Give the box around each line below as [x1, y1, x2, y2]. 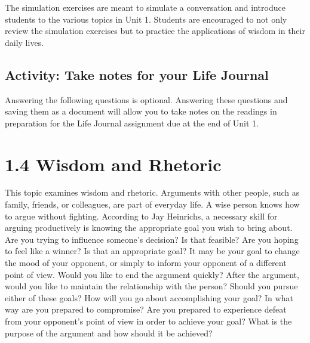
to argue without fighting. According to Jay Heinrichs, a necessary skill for [5, 209, 278, 222]
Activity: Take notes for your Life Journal [5, 65, 269, 84]
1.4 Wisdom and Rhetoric [5, 152, 222, 176]
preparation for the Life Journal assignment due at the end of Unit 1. [5, 116, 259, 129]
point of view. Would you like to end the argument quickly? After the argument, [5, 268, 299, 280]
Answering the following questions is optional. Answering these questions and [5, 93, 288, 106]
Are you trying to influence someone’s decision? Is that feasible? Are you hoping [5, 233, 299, 245]
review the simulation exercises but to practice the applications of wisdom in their [5, 24, 305, 37]
